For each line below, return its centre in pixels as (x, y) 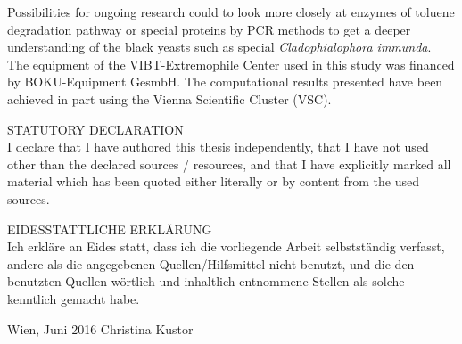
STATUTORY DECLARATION (95, 129)
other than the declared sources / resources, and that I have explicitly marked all (229, 164)
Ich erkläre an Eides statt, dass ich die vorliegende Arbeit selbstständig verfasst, (226, 246)
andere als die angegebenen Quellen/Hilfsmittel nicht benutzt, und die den (211, 263)
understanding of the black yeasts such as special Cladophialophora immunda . (219, 47)
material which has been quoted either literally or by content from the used (213, 181)
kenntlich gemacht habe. (74, 298)
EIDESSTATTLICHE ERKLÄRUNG (110, 229)
